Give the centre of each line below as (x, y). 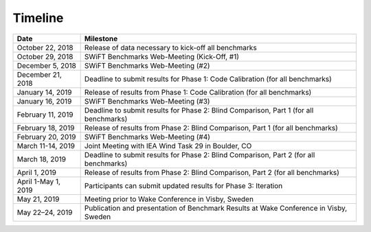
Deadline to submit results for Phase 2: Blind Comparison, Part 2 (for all (200, 154)
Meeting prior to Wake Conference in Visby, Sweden (169, 199)
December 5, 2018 (47, 65)
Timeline (38, 18)
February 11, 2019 (45, 115)
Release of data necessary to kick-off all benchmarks (170, 47)
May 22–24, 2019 (45, 212)
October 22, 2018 (45, 47)
